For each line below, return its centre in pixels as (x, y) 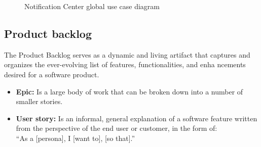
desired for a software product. (52, 74)
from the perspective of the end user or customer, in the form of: (117, 128)
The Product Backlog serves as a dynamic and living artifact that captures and (127, 54)
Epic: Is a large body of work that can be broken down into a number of (129, 91)
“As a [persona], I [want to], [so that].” (76, 138)
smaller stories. (39, 101)
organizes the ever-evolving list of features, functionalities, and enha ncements (125, 64)
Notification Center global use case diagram (92, 6)
